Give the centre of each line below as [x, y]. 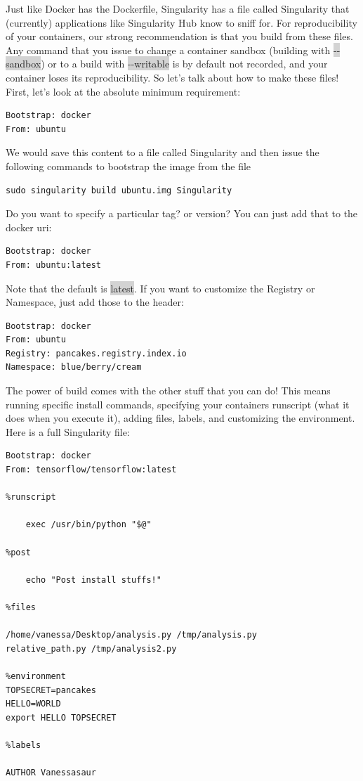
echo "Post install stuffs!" [93, 580]
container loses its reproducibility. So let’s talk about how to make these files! [172, 77]
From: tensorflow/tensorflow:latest [91, 470]
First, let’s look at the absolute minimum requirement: [123, 91]
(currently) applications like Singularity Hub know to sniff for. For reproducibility [181, 22]
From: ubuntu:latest [54, 265]
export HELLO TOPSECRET [61, 717]
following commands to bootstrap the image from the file [128, 166]
